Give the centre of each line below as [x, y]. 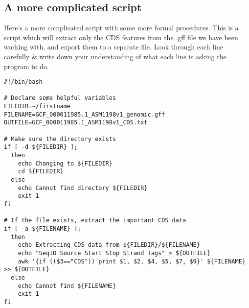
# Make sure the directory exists [60, 139]
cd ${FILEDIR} [41, 172]
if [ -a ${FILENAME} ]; [43, 228]
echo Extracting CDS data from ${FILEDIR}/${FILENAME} [109, 245]
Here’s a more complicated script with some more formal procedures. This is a [121, 28]
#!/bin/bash [23, 82]
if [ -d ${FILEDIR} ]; [41, 147]
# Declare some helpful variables [60, 98]
